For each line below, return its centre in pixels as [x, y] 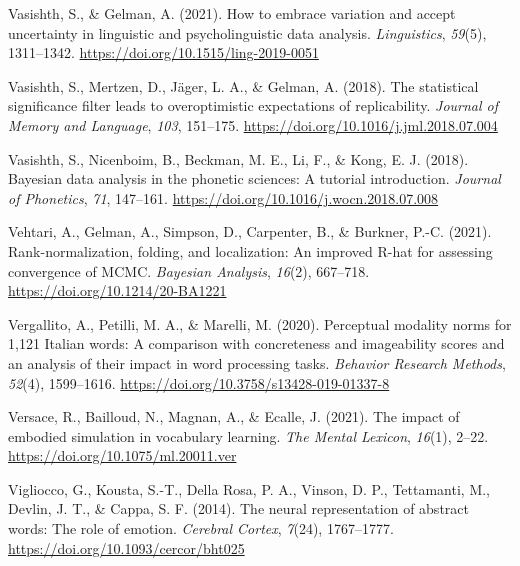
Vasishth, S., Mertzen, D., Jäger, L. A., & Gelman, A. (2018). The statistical [243, 85]
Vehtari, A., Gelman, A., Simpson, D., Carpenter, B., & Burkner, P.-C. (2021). [250, 231]
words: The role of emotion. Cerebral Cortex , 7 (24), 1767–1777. [201, 528]
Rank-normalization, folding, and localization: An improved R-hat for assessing [250, 250]
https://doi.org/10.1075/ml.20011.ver [122, 455]
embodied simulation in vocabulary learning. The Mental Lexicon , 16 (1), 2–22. [248, 435]
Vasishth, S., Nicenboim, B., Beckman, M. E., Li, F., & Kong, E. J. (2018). [238, 158]
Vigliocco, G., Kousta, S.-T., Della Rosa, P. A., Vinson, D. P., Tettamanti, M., [249, 488]
